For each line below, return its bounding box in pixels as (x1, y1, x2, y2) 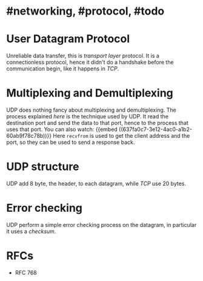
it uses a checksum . (6, 228, 56, 235)
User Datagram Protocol (6, 32, 130, 46)
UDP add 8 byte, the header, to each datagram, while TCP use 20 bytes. (6, 180, 187, 187)
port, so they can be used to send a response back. (6, 138, 135, 146)
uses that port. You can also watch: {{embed (6, 126, 118, 133)
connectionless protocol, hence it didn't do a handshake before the (6, 59, 174, 66)
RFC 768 (15, 269, 38, 276)
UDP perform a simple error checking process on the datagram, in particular (6, 221, 197, 228)
